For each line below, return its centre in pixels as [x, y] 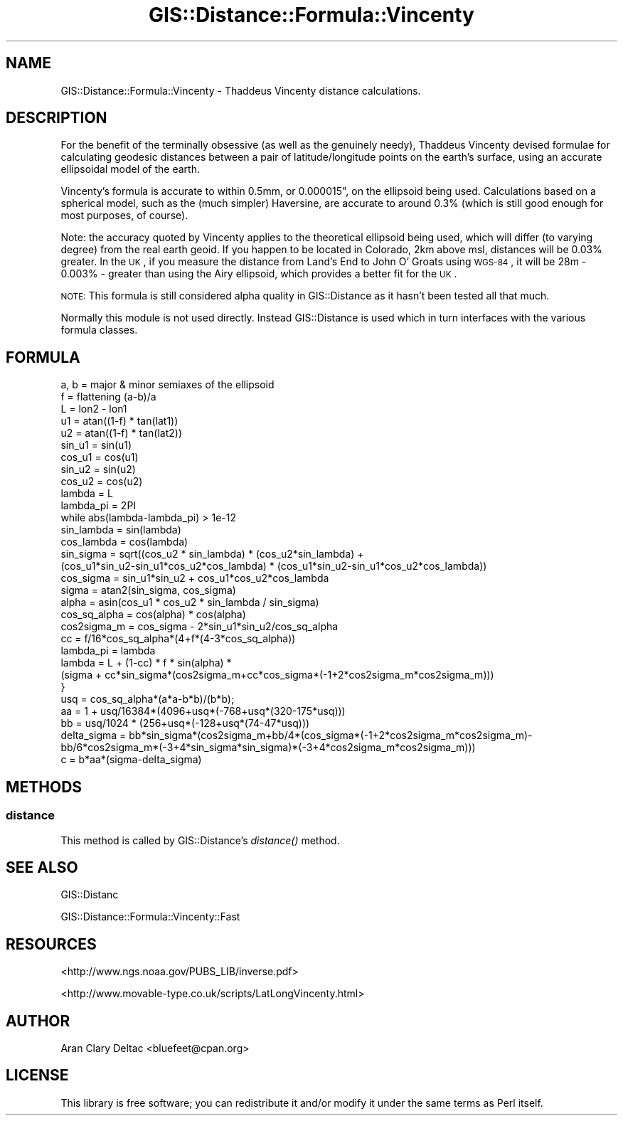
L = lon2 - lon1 [94, 409]
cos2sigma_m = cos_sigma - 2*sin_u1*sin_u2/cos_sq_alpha [199, 627]
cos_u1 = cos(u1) [100, 457]
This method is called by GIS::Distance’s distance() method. [200, 840]
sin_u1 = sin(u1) [96, 445]
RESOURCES [51, 944]
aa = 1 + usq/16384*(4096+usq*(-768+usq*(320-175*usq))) [203, 711]
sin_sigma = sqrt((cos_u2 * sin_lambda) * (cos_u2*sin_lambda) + [212, 554]
